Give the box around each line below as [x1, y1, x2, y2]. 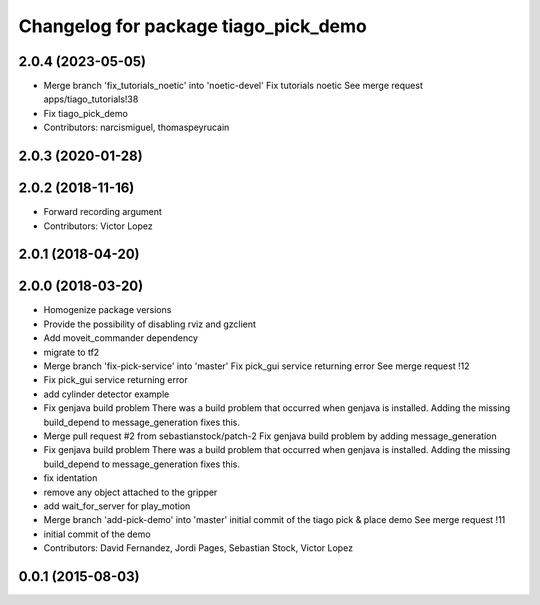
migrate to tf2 [43, 346, 100, 358]
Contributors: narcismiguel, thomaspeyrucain [43, 121, 230, 134]
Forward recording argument [43, 206, 162, 218]
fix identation [43, 472, 98, 484]
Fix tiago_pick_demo [43, 107, 129, 119]
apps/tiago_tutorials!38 [43, 93, 139, 105]
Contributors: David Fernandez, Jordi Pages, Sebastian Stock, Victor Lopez [43, 542, 354, 554]
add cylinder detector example [43, 388, 170, 400]
